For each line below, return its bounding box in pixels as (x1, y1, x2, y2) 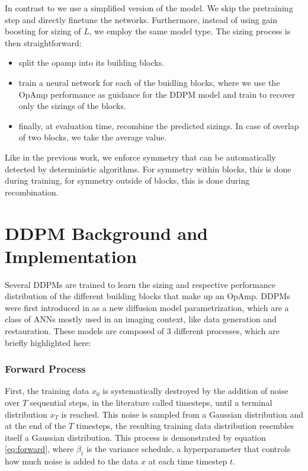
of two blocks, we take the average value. (18, 131, 167, 143)
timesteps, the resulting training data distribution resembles (76, 419, 294, 432)
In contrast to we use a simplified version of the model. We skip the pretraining (5, 2, 293, 14)
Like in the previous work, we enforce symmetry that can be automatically (5, 150, 276, 163)
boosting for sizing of (5, 25, 81, 37)
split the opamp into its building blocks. (18, 56, 165, 69)
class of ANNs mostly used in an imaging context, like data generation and (5, 313, 277, 325)
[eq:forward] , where (5, 443, 74, 455)
